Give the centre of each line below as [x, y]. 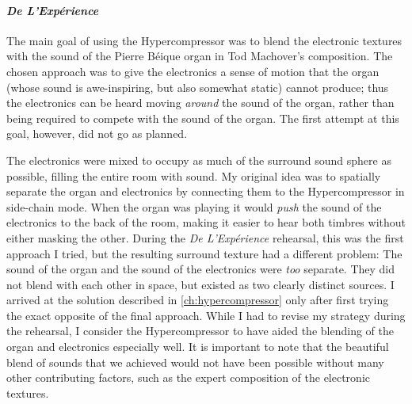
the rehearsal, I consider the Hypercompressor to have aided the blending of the [200, 331]
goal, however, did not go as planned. [97, 133]
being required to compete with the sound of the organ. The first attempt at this [203, 118]
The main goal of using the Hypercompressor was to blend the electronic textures [204, 40]
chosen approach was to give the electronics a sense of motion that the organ [193, 71]
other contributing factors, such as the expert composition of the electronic [189, 377]
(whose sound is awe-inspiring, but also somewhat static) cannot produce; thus [198, 87]
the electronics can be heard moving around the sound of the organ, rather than [200, 103]
